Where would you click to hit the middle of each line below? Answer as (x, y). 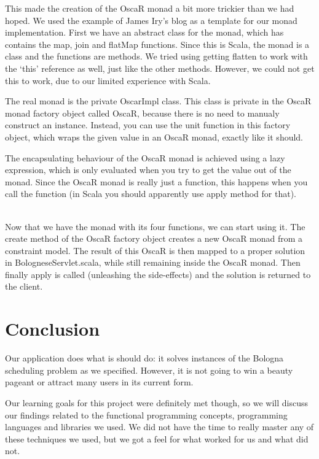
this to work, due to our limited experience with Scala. (108, 80)
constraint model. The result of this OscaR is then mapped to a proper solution (155, 250)
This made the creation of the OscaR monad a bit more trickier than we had (150, 8)
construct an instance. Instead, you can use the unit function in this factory (148, 125)
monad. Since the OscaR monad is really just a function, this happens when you (156, 181)
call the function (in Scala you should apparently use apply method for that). (151, 194)
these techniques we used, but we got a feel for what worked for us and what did (157, 438)
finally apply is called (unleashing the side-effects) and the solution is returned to (158, 274)
